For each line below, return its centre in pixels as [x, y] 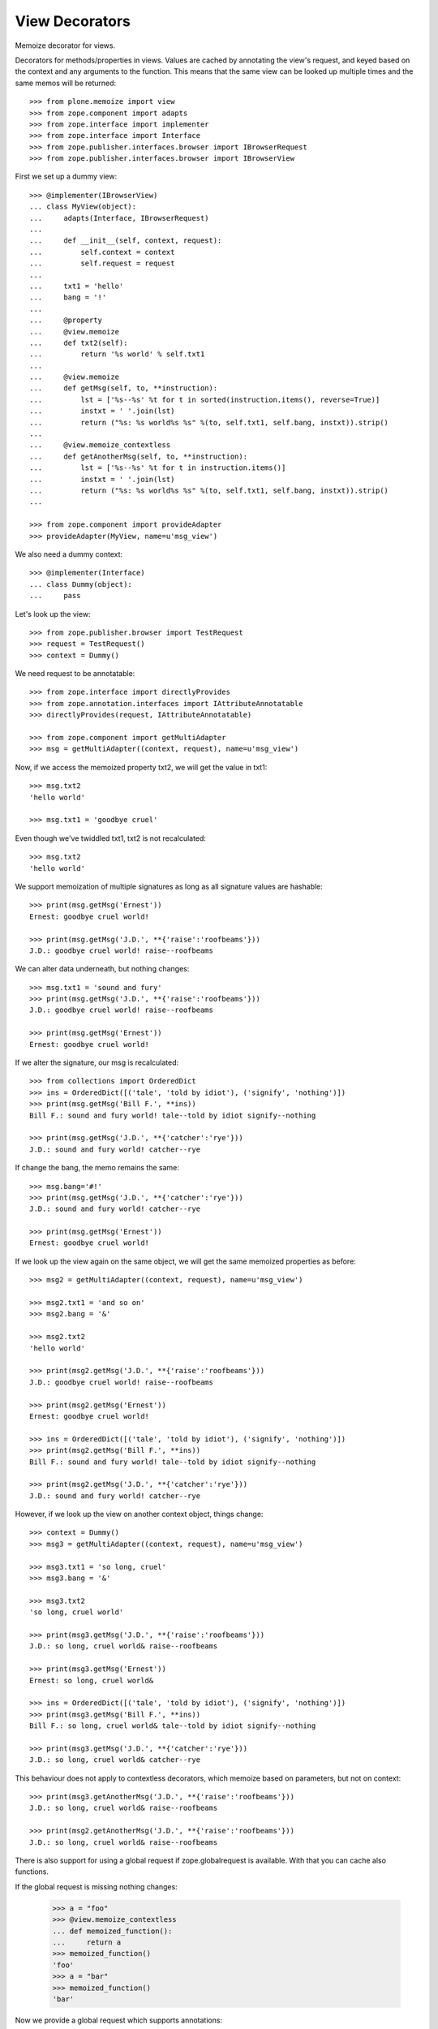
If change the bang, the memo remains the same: [97, 1168]
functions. [32, 1872]
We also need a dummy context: [69, 554]
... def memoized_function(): [112, 1931]
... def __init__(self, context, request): [126, 241]
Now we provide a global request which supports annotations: [119, 2020]
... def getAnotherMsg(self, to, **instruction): [138, 456]
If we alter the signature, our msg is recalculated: [97, 1062]
